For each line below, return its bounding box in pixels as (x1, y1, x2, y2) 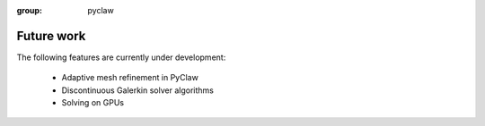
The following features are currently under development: (16, 52, 226, 63)
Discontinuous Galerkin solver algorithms (61, 85, 215, 96)
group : (16, 5, 43, 15)
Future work (16, 28, 86, 44)
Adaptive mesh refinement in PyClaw (61, 72, 199, 83)
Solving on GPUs (61, 97, 125, 108)
